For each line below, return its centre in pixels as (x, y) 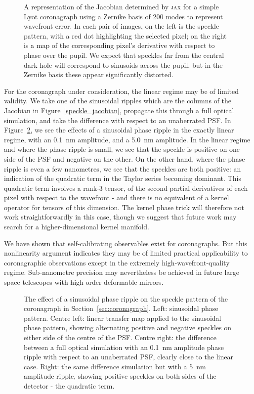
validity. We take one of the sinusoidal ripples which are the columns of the (118, 101)
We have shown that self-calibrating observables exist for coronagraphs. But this (126, 243)
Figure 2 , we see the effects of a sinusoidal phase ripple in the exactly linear (119, 130)
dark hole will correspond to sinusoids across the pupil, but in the (123, 65)
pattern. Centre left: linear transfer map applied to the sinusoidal (123, 318)
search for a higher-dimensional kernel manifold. (77, 227)
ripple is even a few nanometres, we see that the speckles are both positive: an (123, 168)
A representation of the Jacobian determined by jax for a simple (121, 6)
